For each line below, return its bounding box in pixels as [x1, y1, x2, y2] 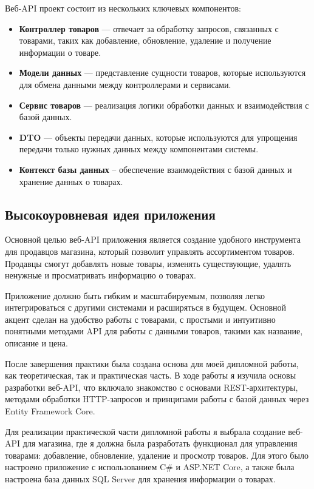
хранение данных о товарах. [19, 175, 123, 187]
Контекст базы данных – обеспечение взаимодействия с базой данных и [19, 163, 292, 175]
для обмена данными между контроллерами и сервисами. [19, 78, 231, 90]
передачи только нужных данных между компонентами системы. [19, 143, 259, 155]
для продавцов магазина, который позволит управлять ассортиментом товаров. [5, 244, 295, 257]
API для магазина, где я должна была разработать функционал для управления [5, 437, 298, 450]
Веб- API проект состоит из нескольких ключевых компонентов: [5, 2, 241, 14]
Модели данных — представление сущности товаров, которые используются [19, 66, 306, 79]
